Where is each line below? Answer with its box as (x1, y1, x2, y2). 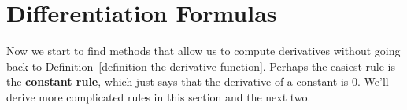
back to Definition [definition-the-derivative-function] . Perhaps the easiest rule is (6, 57, 395, 74)
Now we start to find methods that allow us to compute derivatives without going (6, 42, 401, 59)
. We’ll (357, 73, 389, 90)
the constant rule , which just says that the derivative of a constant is (6, 73, 349, 90)
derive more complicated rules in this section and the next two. (6, 88, 311, 104)
